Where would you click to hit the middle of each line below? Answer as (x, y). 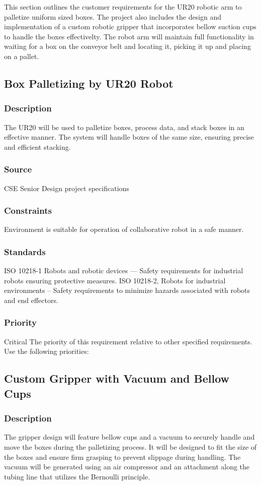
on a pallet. (22, 56)
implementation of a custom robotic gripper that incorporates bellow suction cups (130, 26)
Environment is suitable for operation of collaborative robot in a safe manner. (124, 229)
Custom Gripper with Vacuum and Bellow (117, 378)
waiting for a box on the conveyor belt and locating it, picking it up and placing (127, 46)
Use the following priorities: (47, 351)
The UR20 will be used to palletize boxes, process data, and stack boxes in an (124, 127)
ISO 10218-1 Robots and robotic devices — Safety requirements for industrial (124, 270)
